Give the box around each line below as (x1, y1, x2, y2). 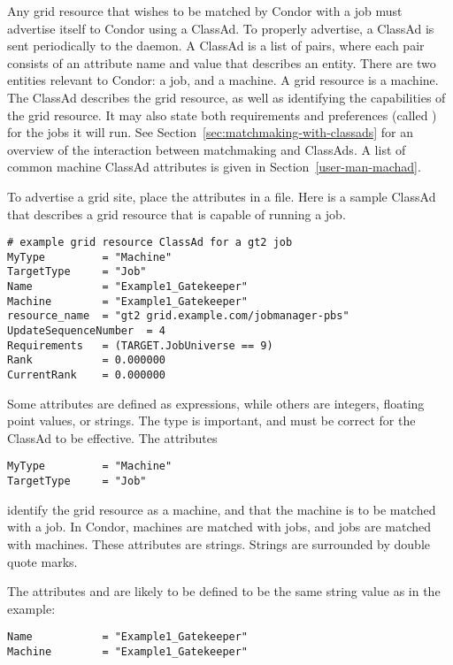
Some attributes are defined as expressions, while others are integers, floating (7, 394, 425, 412)
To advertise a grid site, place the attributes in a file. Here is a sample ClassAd (7, 187, 436, 205)
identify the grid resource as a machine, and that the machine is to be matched (7, 500, 436, 518)
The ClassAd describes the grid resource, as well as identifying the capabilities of (7, 88, 446, 106)
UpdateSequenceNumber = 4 (7, 325, 165, 338)
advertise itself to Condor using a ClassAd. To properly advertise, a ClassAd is (7, 19, 434, 37)
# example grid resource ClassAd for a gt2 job (7, 236, 293, 249)
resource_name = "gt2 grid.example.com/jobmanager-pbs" (7, 310, 349, 323)
